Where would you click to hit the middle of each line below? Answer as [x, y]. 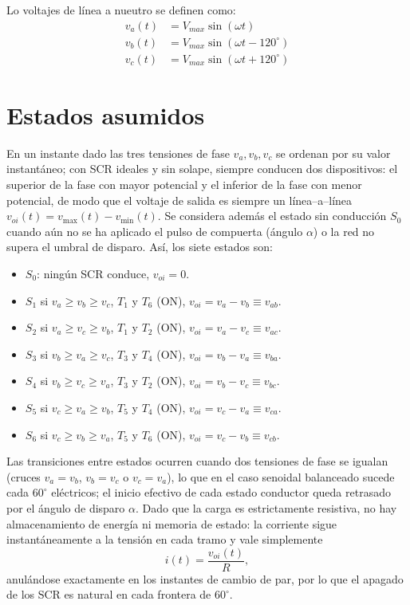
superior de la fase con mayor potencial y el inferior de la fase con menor [184, 184]
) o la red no [344, 231]
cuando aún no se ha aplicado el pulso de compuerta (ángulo [155, 231]
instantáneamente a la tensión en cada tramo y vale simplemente [165, 539]
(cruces [24, 476]
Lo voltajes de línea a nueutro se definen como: [121, 10]
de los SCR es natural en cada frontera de [109, 594]
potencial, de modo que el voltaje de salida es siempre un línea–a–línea [179, 200]
